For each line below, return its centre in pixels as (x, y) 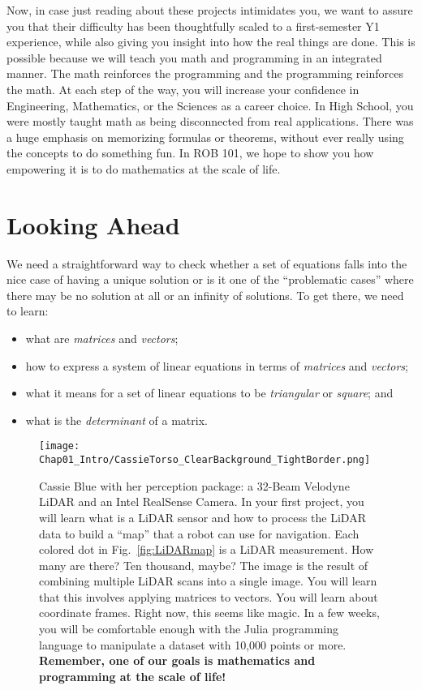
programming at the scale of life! (133, 676)
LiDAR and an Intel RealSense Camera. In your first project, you (202, 501)
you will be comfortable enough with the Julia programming (189, 629)
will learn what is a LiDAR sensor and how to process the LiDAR (202, 517)
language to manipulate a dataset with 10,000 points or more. (193, 644)
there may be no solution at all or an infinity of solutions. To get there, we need (205, 295)
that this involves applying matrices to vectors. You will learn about (209, 596)
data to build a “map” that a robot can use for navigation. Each (199, 533)
